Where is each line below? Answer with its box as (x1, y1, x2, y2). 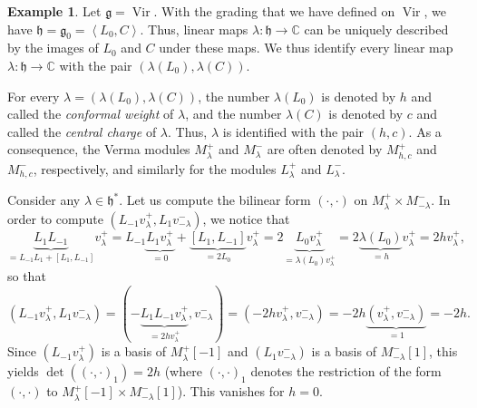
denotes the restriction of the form (250, 362, 442, 381)
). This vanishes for (177, 382, 285, 401)
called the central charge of (7, 121, 157, 141)
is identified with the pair (222, 121, 365, 141)
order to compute (7, 209, 103, 228)
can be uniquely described (304, 19, 449, 38)
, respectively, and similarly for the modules (33, 159, 277, 178)
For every (7, 86, 60, 105)
